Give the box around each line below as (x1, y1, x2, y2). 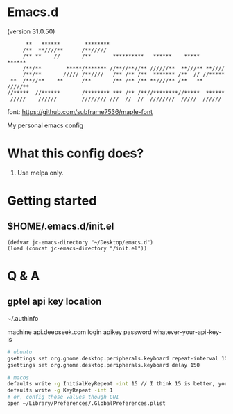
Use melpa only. (17, 168, 64, 177)
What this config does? (7, 145, 144, 161)
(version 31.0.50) (7, 27, 55, 35)
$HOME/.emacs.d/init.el (7, 221, 114, 232)
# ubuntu (7, 349, 33, 356)
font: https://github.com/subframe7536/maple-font (7, 107, 153, 116)
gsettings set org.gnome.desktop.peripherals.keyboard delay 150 (7, 361, 200, 369)
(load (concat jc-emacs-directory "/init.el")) (7, 245, 148, 252)
